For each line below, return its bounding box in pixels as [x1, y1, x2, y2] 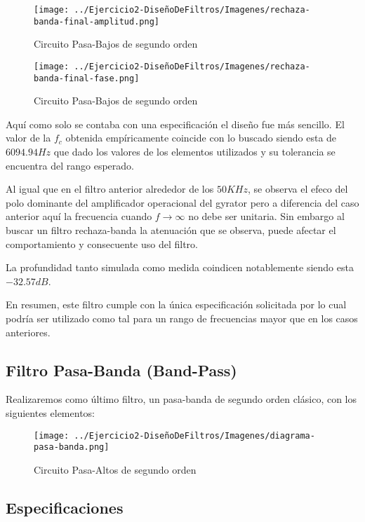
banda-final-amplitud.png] [34, 16, 159, 27]
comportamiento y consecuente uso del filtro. [6, 236, 198, 251]
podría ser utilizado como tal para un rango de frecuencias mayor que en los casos [6, 310, 358, 325]
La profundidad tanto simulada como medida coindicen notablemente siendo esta [6, 260, 354, 275]
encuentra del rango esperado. [6, 158, 134, 172]
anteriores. [6, 324, 51, 339]
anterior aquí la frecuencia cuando [6, 209, 152, 224]
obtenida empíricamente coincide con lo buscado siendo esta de [65, 130, 337, 145]
